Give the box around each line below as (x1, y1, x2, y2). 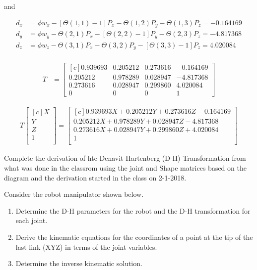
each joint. (15, 215, 48, 225)
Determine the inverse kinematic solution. (15, 258, 142, 269)
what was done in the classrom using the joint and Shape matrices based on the (4, 163, 247, 173)
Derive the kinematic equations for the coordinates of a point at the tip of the (15, 231, 253, 242)
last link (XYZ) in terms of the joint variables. (15, 241, 157, 252)
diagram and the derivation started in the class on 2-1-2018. (4, 172, 187, 182)
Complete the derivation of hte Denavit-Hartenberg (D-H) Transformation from (4, 153, 246, 163)
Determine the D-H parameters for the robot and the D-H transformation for (15, 205, 251, 216)
